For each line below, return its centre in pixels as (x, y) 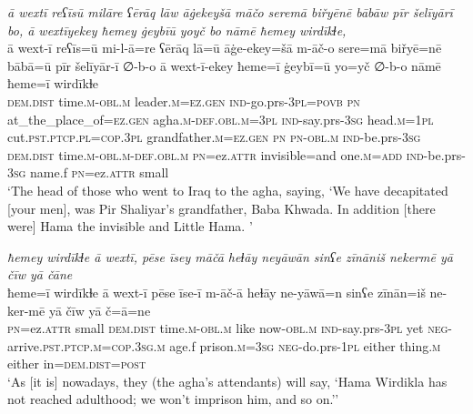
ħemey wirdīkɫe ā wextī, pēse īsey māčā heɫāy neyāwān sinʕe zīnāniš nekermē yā (230, 256)
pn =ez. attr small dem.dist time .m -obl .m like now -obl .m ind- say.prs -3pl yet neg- (230, 328)
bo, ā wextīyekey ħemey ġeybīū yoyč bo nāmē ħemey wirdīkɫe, (177, 30)
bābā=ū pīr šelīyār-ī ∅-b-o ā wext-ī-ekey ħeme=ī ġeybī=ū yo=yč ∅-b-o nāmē (224, 65)
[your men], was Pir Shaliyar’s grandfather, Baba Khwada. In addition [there (221, 208)
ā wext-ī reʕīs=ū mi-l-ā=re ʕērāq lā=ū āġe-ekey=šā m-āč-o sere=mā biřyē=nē (225, 48)
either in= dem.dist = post (77, 364)
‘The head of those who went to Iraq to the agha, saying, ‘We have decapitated (228, 190)
